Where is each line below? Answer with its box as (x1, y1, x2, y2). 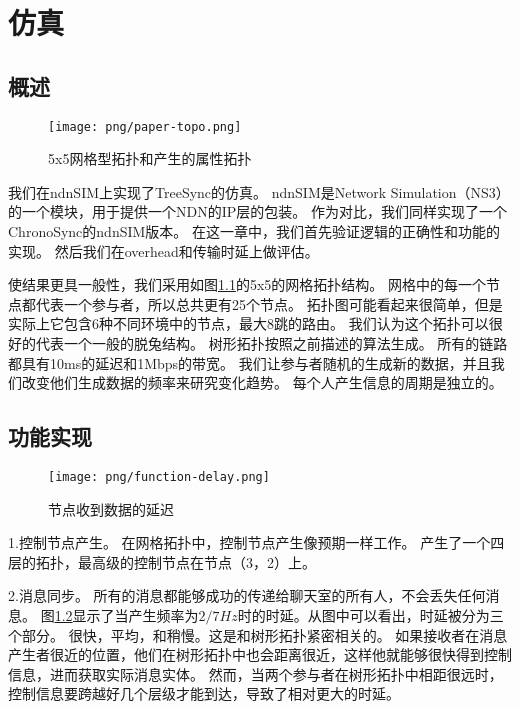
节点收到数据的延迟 (48, 498, 174, 519)
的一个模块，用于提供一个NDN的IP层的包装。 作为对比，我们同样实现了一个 (8, 201, 507, 222)
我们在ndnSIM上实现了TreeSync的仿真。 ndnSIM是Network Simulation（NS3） (8, 181, 510, 202)
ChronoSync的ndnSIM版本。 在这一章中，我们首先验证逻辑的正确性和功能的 (8, 221, 501, 242)
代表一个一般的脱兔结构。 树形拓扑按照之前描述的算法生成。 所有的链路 (35, 332, 508, 353)
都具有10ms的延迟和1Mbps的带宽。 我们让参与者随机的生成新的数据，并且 (8, 352, 491, 373)
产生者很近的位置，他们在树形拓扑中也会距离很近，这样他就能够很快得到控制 (8, 644, 512, 665)
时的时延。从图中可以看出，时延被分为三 (237, 605, 504, 625)
